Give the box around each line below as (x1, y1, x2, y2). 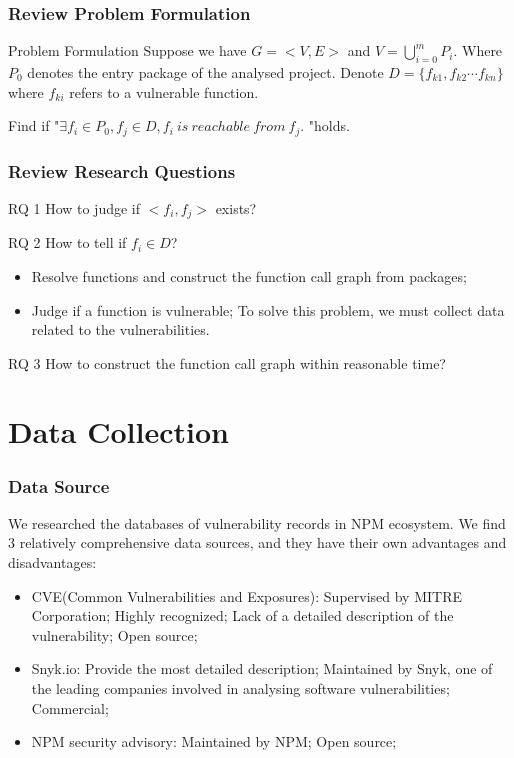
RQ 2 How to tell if (8, 232, 127, 253)
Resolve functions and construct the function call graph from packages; (31, 265, 467, 286)
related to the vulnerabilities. (31, 319, 210, 340)
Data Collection (8, 411, 229, 452)
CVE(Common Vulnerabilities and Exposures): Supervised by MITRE (31, 585, 463, 606)
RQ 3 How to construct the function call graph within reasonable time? (8, 352, 446, 373)
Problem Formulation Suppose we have (8, 40, 247, 61)
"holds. (308, 115, 350, 136)
